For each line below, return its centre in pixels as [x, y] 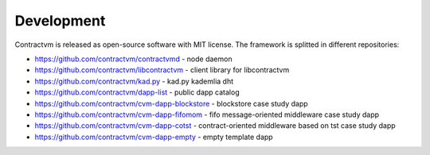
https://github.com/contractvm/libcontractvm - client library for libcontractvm [162, 70]
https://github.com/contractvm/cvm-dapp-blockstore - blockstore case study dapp [171, 103]
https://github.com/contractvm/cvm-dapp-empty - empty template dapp [154, 137]
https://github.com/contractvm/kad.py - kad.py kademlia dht [134, 81]
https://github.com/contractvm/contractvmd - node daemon [133, 59]
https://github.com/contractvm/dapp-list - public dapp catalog [137, 92]
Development [60, 21]
